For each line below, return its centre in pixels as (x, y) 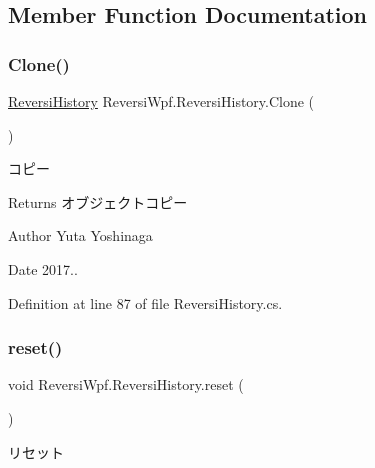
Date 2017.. (43, 268)
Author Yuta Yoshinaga (80, 235)
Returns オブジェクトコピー (98, 201)
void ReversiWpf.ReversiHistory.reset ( (126, 384)
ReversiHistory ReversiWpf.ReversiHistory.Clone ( (161, 101)
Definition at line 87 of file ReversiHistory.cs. (145, 302)
